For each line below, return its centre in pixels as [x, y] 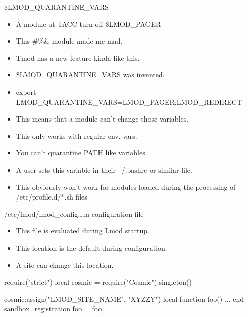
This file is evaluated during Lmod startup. [83, 231]
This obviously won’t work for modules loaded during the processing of [126, 187]
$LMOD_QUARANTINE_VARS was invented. [90, 75]
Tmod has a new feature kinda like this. [78, 57]
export [26, 91]
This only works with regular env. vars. [77, 135]
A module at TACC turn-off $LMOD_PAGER [88, 24]
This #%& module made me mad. [69, 41]
